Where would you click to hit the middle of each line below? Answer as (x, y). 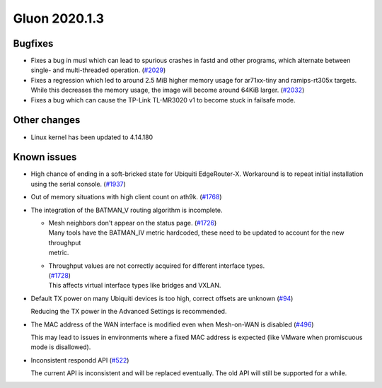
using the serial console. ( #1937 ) (79, 184)
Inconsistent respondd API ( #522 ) (80, 360)
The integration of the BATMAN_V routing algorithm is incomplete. (127, 210)
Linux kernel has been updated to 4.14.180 (92, 137)
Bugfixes (33, 43)
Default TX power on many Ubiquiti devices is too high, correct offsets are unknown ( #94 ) (162, 298)
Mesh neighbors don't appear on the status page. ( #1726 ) (133, 223)
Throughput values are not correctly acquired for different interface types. (157, 266)
